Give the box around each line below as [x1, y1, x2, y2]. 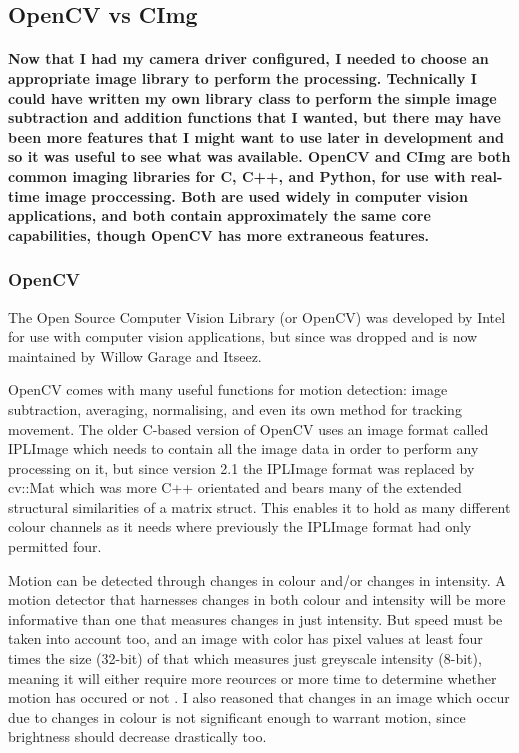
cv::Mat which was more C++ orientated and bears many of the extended [8, 477, 462, 498]
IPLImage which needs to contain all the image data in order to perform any [8, 438, 479, 459]
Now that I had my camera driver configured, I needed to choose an [8, 48, 489, 69]
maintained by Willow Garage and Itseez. [8, 345, 262, 366]
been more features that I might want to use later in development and [8, 126, 504, 147]
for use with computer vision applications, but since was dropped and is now [8, 326, 478, 347]
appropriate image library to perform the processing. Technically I [8, 67, 477, 88]
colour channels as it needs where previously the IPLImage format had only [8, 516, 472, 537]
